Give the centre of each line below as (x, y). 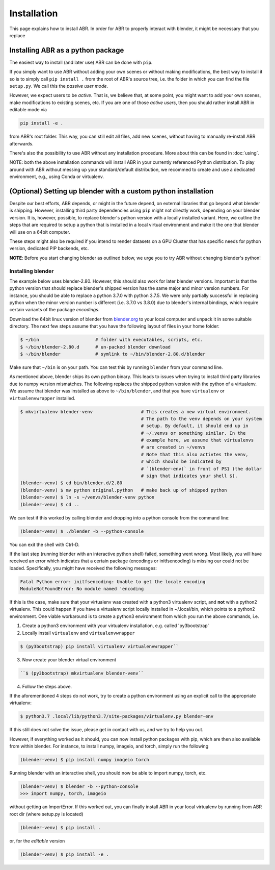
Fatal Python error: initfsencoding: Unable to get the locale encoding (113, 581)
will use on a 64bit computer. (40, 232)
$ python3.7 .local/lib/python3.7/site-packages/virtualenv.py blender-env (117, 716)
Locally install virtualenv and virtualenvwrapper (78, 633)
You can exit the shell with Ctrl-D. (45, 544)
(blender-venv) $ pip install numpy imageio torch (85, 760)
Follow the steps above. (47, 686)
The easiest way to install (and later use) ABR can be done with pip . (81, 62)
